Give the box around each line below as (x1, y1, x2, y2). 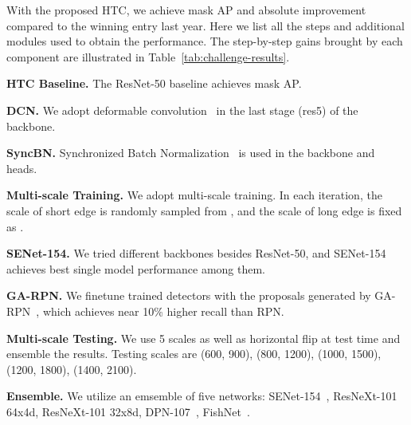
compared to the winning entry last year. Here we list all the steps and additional (6, 17, 405, 33)
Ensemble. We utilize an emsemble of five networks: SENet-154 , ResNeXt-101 (6, 388, 397, 404)
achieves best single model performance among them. (6, 260, 265, 277)
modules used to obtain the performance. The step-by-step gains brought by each (6, 33, 403, 49)
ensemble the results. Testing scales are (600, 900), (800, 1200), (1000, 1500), (6, 345, 382, 362)
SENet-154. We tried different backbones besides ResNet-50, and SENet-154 (6, 245, 386, 262)
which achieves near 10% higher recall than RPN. (42, 302, 284, 319)
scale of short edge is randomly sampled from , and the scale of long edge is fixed (6, 202, 402, 218)
